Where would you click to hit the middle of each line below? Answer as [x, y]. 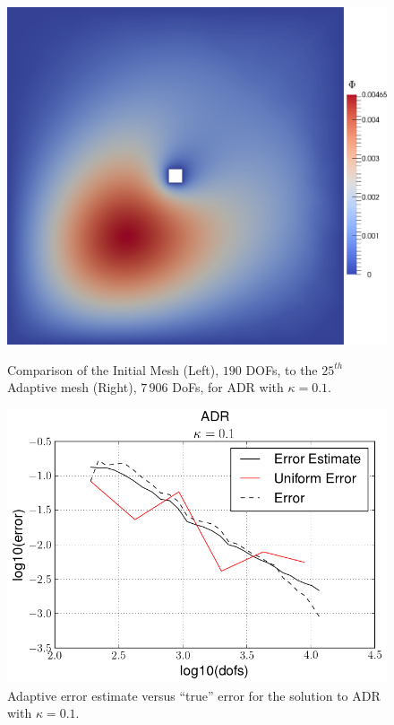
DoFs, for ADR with [228, 387]
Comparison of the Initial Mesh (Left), [113, 369]
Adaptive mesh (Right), [72, 387]
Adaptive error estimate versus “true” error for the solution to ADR [194, 695]
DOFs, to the [282, 369]
